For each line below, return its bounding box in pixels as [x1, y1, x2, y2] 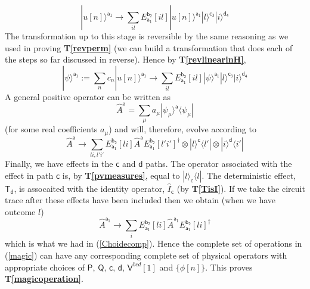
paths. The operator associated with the [145, 157, 292, 169]
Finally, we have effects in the [5, 157, 113, 169]
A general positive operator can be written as [5, 90, 170, 102]
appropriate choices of [5, 260, 85, 273]
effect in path [5, 169, 54, 181]
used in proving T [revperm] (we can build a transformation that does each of [5, 41, 293, 54]
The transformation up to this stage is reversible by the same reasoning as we [5, 30, 289, 42]
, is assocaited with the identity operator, [14, 182, 165, 194]
